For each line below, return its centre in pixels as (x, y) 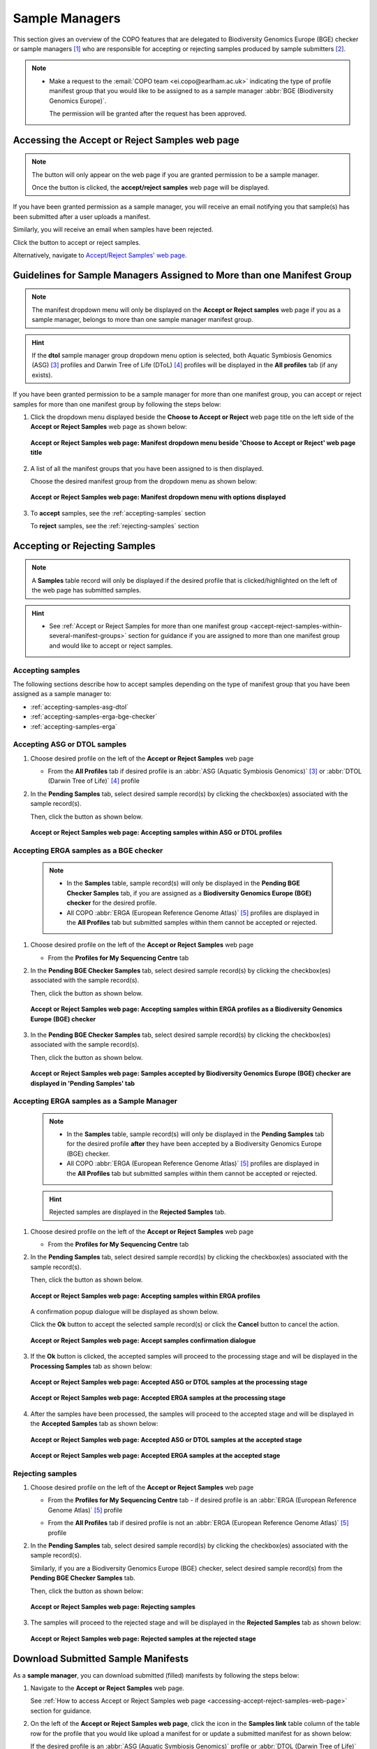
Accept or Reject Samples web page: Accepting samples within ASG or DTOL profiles (156, 833)
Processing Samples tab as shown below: (91, 1366)
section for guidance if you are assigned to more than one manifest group (234, 636)
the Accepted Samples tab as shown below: (94, 1424)
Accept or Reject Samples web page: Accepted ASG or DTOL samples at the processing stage (169, 1382)
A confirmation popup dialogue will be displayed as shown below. (125, 1312)
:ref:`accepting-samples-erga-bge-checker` (94, 716)
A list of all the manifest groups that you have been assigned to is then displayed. (147, 468)
